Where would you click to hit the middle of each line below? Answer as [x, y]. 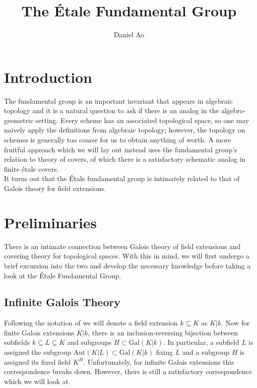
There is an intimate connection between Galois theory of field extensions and [122, 246]
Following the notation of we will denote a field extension [91, 323]
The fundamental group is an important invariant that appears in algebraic [118, 100]
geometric [19, 120]
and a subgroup [206, 352]
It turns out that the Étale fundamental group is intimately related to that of [122, 178]
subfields [17, 342]
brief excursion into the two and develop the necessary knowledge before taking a [127, 265]
